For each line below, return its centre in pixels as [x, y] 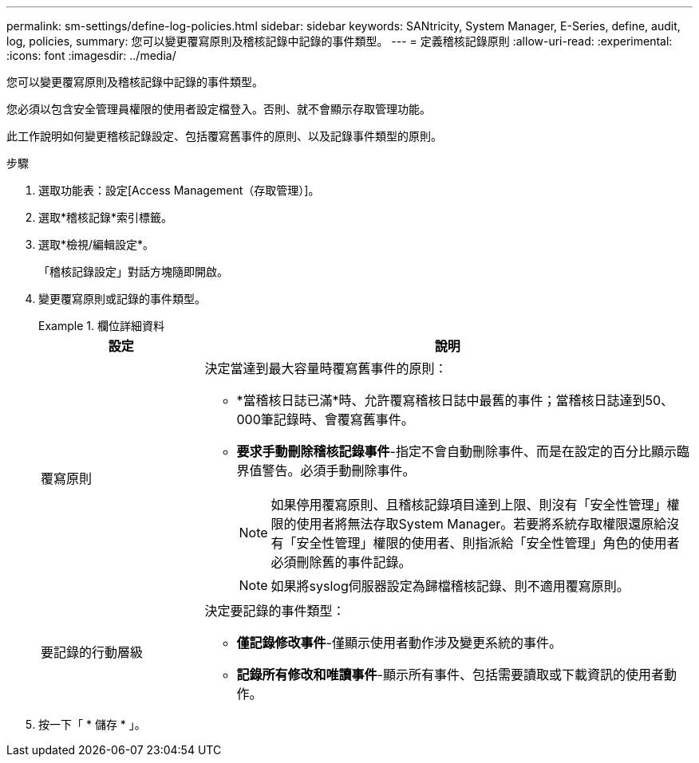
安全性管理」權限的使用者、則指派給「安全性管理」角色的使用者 [488, 543]
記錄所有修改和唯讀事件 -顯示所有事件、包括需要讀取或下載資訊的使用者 [450, 675]
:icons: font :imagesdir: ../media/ [91, 55]
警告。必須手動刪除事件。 [339, 470]
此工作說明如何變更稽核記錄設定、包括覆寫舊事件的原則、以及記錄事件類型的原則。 [224, 136]
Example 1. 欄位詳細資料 [101, 326]
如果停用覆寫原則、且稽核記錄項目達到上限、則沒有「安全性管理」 [469, 505]
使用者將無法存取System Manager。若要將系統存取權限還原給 [482, 524]
